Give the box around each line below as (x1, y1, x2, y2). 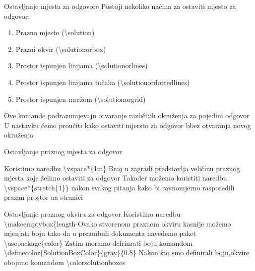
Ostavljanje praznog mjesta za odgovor (4, 146, 122, 156)
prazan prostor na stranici (4, 192, 83, 202)
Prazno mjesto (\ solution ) (15, 27, 95, 38)
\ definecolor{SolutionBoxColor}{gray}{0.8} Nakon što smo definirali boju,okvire (4, 247, 250, 258)
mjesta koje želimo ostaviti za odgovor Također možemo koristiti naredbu (4, 173, 227, 183)
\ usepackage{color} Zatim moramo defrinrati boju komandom (4, 237, 192, 248)
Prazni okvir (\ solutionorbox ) (15, 44, 106, 54)
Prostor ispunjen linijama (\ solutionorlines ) (15, 60, 148, 71)
